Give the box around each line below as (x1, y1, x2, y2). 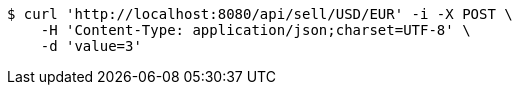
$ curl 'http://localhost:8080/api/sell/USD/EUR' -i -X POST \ (7, 6, 513, 22)
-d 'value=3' (40, 38, 142, 54)
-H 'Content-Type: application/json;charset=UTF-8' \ (40, 22, 471, 38)
